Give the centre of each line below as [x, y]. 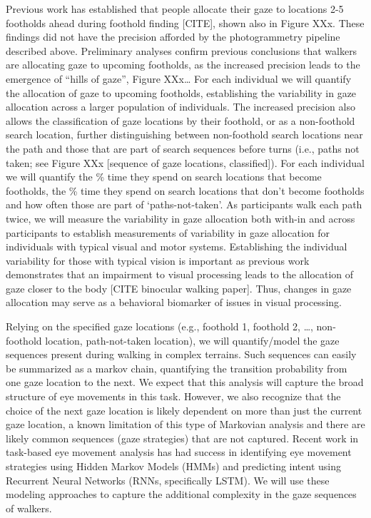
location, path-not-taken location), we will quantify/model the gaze [192, 340]
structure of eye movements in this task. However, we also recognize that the [173, 396]
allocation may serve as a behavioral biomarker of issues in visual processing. [174, 302]
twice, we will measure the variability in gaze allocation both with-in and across [181, 218]
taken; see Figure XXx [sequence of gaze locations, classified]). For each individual [185, 162]
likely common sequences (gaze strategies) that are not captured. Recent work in [182, 438]
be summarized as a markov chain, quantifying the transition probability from [177, 368]
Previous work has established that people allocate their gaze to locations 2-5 [175, 9]
